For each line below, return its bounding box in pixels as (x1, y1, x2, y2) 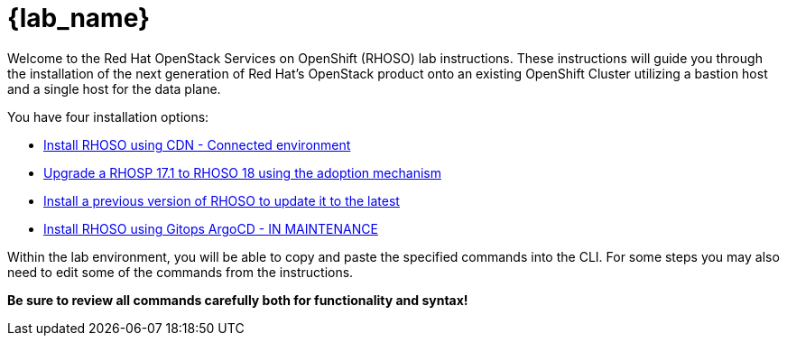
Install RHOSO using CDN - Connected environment (43, 136, 351, 153)
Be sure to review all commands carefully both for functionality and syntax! (7, 292, 468, 308)
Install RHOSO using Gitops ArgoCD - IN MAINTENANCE (43, 220, 378, 236)
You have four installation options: (7, 108, 209, 125)
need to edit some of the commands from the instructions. (7, 264, 354, 280)
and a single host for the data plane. (7, 80, 221, 97)
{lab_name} (7, 3, 151, 33)
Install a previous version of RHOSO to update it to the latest (43, 192, 400, 209)
